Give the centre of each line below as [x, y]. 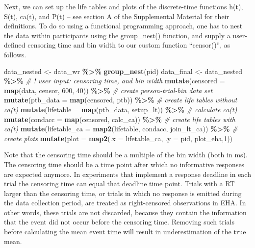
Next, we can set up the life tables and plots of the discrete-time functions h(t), [124, 6]
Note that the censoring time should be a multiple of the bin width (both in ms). [126, 155]
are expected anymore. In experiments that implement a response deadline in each [127, 174]
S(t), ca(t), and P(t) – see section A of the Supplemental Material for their [116, 16]
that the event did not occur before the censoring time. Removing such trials [119, 222]
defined [15, 45]
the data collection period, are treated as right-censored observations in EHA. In [125, 203]
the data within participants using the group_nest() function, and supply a [117, 35]
